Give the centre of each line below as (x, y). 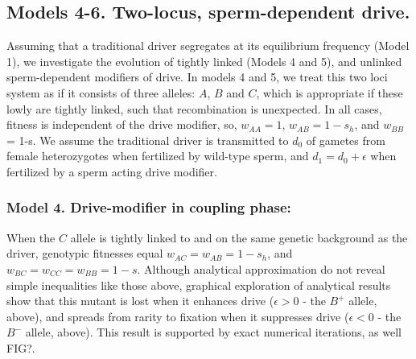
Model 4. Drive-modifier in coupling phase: (149, 207)
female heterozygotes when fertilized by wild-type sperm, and (158, 156)
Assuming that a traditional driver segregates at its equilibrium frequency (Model (208, 45)
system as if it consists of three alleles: (101, 92)
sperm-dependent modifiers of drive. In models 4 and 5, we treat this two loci (197, 77)
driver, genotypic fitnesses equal (85, 253)
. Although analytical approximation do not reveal (261, 268)
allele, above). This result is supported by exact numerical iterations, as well (213, 332)
